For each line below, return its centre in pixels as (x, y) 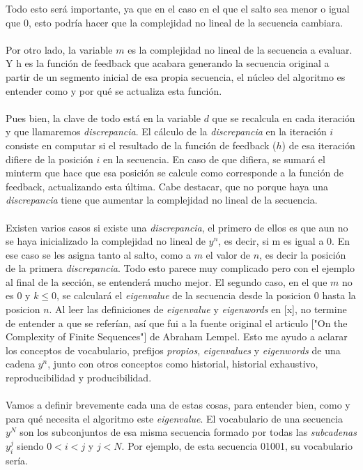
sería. (17, 460)
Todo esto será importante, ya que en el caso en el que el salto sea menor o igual (178, 8)
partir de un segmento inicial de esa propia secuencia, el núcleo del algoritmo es (176, 76)
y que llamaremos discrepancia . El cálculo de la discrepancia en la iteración (166, 131)
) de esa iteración (318, 145)
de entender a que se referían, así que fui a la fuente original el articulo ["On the (177, 323)
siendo (30, 446)
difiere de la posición (49, 159)
